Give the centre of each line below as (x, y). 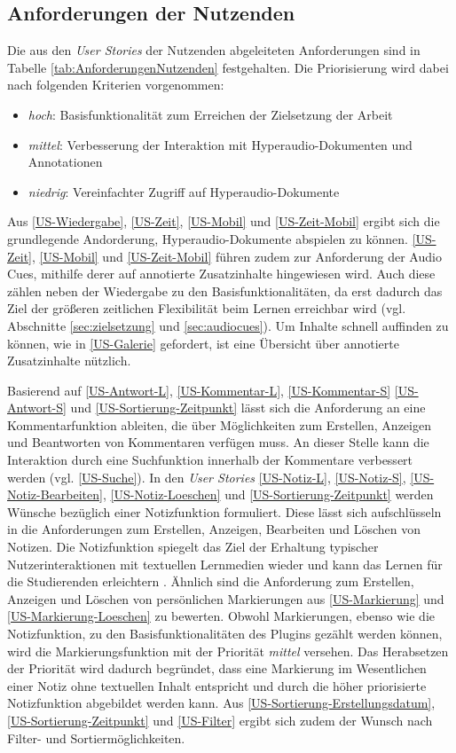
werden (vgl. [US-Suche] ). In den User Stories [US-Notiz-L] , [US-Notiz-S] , (207, 477)
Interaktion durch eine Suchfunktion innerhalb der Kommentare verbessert (210, 460)
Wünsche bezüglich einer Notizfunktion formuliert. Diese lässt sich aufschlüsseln (224, 511)
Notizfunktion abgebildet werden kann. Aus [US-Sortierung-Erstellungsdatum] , (221, 703)
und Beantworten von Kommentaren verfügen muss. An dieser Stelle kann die (218, 442)
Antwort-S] (37, 408)
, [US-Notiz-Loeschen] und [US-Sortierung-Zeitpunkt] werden (268, 494)
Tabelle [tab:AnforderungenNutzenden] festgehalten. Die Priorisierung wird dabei (228, 67)
